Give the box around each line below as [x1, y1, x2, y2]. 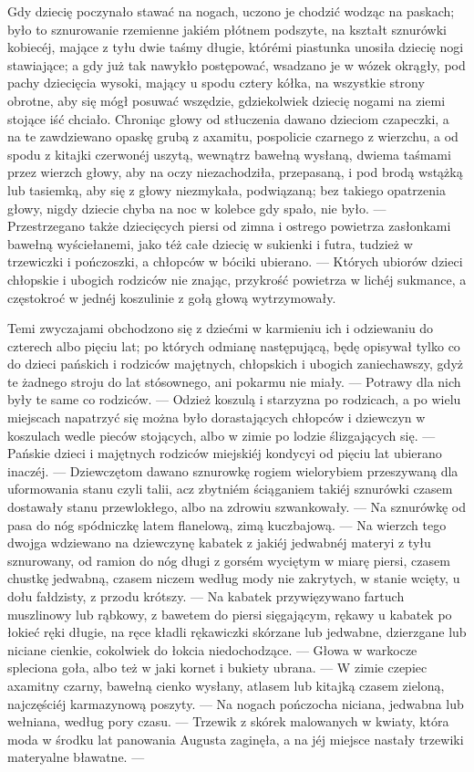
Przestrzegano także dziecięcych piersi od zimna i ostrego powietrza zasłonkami [7, 216, 451, 235]
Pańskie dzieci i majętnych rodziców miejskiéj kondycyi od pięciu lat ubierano [7, 443, 442, 463]
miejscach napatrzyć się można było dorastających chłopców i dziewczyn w [7, 408, 426, 427]
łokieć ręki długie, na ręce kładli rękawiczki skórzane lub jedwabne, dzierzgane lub [7, 622, 467, 642]
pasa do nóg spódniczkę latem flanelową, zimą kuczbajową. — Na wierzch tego [7, 515, 447, 534]
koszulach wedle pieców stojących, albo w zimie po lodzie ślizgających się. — [7, 425, 436, 444]
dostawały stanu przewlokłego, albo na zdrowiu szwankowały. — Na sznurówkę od [7, 497, 466, 516]
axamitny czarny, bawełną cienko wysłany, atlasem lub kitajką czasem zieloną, [7, 675, 445, 694]
